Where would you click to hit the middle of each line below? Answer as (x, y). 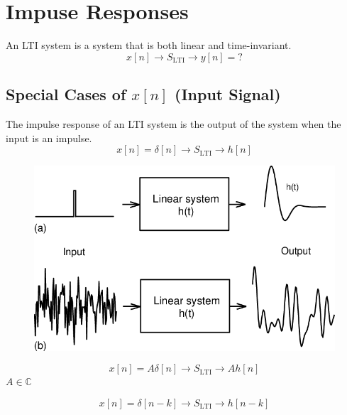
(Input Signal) (228, 94)
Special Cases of (66, 94)
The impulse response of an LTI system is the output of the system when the (173, 123)
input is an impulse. (49, 138)
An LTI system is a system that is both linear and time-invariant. (149, 45)
